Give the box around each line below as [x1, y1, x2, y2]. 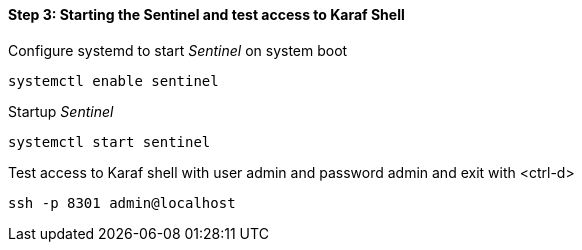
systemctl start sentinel [8, 133, 211, 150]
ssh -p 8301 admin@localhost [8, 194, 236, 211]
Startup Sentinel [8, 102, 114, 120]
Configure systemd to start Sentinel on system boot [8, 41, 348, 59]
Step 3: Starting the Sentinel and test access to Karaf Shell [8, 6, 405, 23]
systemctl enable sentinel [8, 72, 219, 89]
